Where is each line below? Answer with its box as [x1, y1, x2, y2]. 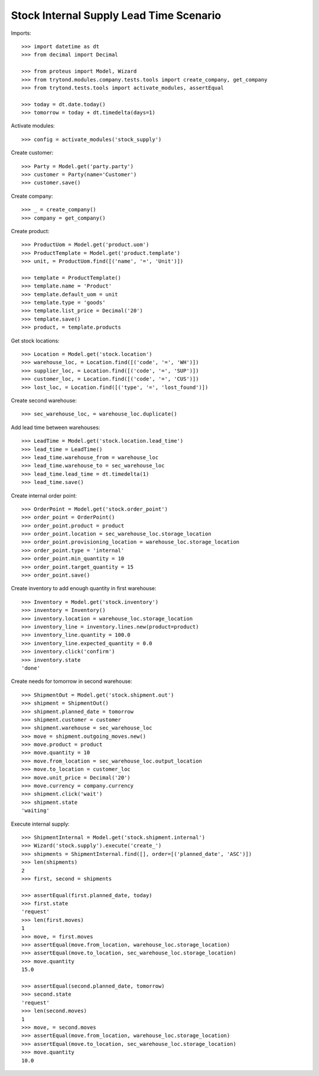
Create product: [11, 227, 50, 234]
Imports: [11, 30, 32, 37]
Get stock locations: [11, 337, 60, 344]
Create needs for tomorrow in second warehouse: [11, 678, 132, 685]
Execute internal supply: [11, 820, 70, 828]
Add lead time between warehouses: [11, 424, 100, 431]
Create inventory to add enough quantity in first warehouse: [11, 585, 157, 592]
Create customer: [11, 149, 54, 156]
